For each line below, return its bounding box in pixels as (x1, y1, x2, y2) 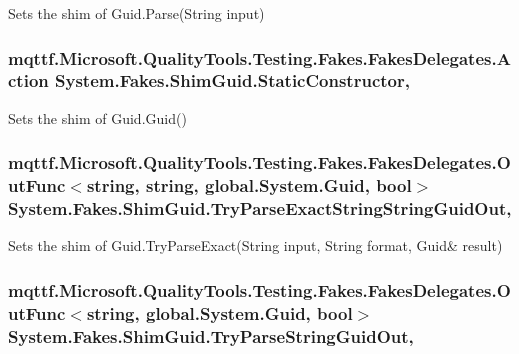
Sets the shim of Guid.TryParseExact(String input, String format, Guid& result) (8, 235, 503, 256)
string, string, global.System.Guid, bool (86, 173, 412, 198)
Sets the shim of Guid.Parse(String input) (8, 3, 265, 23)
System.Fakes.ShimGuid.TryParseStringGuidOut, (8, 323, 414, 348)
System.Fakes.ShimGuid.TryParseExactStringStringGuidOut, (8, 196, 512, 221)
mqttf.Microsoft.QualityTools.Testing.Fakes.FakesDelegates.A (8, 45, 511, 70)
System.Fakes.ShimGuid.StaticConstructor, (55, 68, 410, 93)
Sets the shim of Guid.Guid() (8, 107, 187, 128)
